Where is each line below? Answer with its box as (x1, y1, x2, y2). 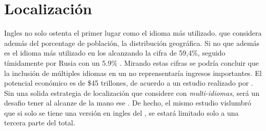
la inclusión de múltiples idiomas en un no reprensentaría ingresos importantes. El (4, 67, 262, 78)
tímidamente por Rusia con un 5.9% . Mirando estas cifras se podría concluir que (4, 57, 259, 68)
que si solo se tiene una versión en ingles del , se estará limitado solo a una (4, 107, 239, 118)
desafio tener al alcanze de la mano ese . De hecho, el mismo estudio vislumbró (4, 97, 252, 108)
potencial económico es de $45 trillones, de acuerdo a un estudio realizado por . (4, 77, 253, 88)
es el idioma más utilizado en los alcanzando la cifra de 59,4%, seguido (4, 47, 226, 58)
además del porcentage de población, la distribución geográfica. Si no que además (4, 37, 260, 48)
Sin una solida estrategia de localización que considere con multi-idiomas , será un (4, 87, 259, 98)
